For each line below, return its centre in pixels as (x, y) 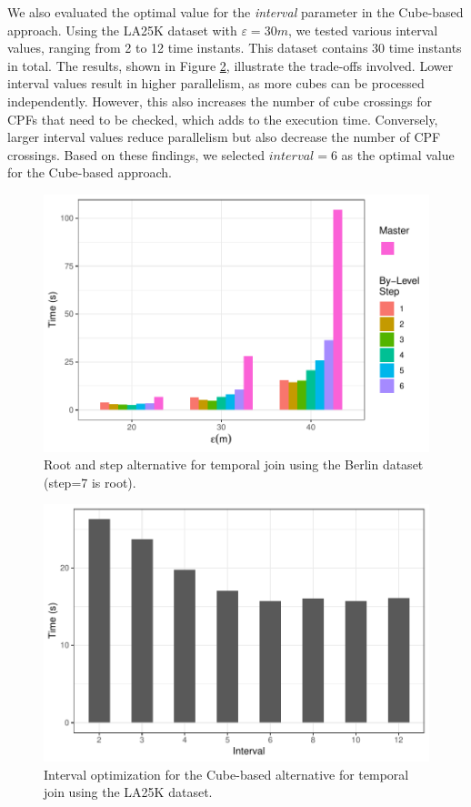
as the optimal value (398, 154)
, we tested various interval (363, 30)
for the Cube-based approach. (90, 172)
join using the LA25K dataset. (128, 792)
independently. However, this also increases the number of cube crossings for (220, 101)
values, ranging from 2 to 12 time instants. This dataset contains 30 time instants (235, 48)
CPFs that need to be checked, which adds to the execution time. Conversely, (223, 119)
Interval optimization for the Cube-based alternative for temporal (226, 774)
